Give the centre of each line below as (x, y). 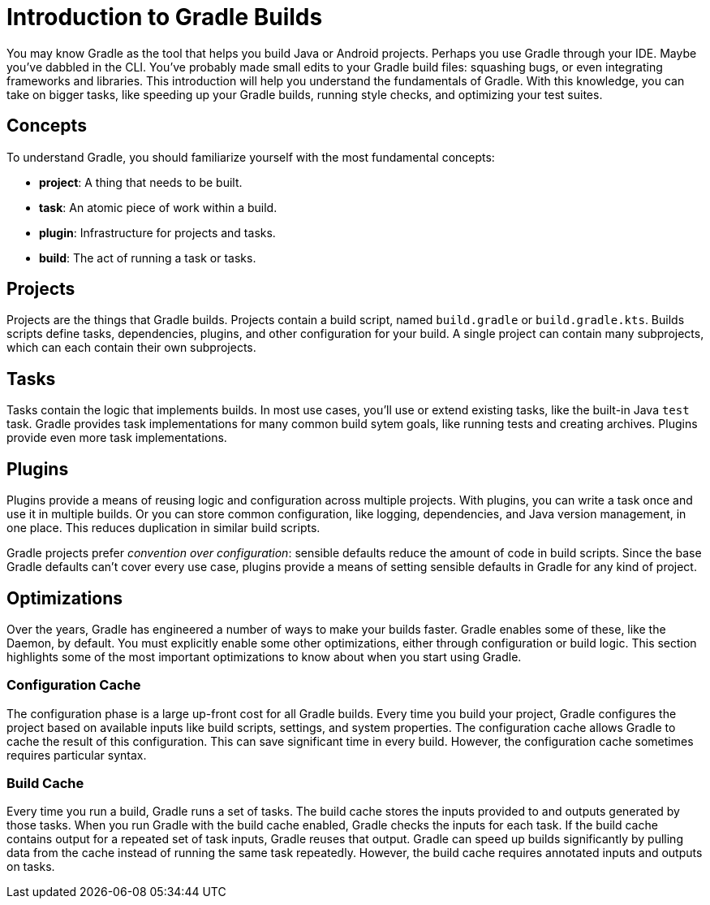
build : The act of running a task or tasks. (148, 258)
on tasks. (31, 867)
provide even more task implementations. (117, 438)
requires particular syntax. (77, 755)
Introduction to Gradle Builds (165, 17)
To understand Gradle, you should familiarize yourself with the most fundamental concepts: (251, 157)
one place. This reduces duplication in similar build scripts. (164, 528)
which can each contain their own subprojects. (131, 348)
